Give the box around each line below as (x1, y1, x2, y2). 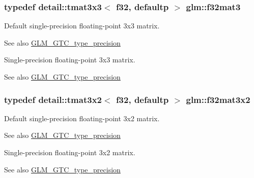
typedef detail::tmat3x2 (4, 93, 102, 105)
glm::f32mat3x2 (186, 93, 250, 105)
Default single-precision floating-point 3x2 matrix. (4, 113, 160, 123)
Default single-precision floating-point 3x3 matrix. (4, 20, 160, 31)
